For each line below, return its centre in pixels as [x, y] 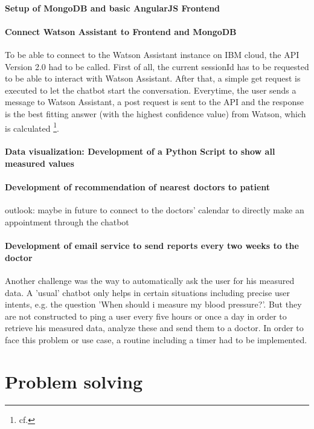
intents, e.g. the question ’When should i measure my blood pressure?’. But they [153, 304]
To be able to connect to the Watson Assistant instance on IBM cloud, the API [152, 54]
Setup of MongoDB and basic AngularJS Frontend [113, 8]
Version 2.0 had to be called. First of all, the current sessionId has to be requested [157, 66]
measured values [40, 163]
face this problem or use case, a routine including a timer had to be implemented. [156, 339]
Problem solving [74, 381]
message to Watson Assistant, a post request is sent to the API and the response [155, 102]
